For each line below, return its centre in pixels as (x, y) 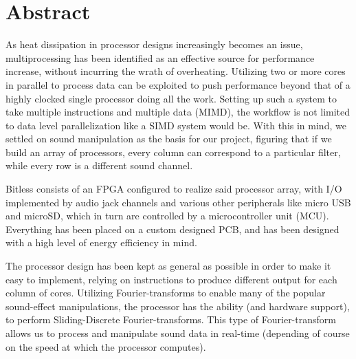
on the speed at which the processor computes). (106, 346)
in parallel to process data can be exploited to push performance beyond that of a (178, 84)
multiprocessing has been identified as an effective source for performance (160, 57)
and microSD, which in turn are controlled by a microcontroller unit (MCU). (167, 216)
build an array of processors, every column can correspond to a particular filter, (173, 152)
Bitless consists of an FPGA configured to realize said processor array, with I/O (174, 189)
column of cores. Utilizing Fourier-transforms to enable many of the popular (166, 293)
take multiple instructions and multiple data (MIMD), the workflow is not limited (178, 112)
